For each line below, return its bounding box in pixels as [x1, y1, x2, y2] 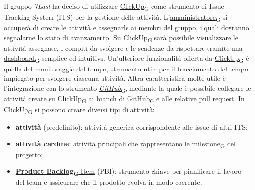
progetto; [15, 149, 43, 159]
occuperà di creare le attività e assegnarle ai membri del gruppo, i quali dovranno [4, 23, 249, 33]
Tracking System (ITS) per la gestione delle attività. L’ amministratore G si [4, 12, 228, 23]
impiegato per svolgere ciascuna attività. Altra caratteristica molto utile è [4, 73, 226, 83]
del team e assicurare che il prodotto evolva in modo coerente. [15, 176, 202, 187]
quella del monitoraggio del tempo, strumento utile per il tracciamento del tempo [4, 63, 249, 73]
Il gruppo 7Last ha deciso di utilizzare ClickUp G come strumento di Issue [4, 1, 224, 12]
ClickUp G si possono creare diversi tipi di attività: [4, 104, 155, 116]
